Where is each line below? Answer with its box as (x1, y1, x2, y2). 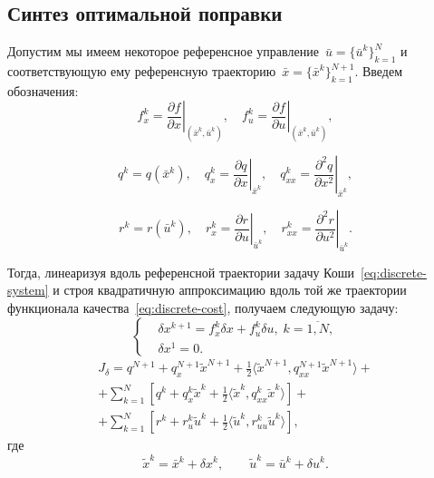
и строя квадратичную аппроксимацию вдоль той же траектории (53, 280, 407, 299)
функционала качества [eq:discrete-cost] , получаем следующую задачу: (7, 298, 399, 317)
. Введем (354, 62, 403, 80)
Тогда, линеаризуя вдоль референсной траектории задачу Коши (7, 262, 355, 281)
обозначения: (7, 81, 79, 100)
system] (7, 280, 49, 299)
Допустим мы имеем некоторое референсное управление (7, 42, 319, 61)
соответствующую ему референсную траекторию (7, 62, 276, 80)
